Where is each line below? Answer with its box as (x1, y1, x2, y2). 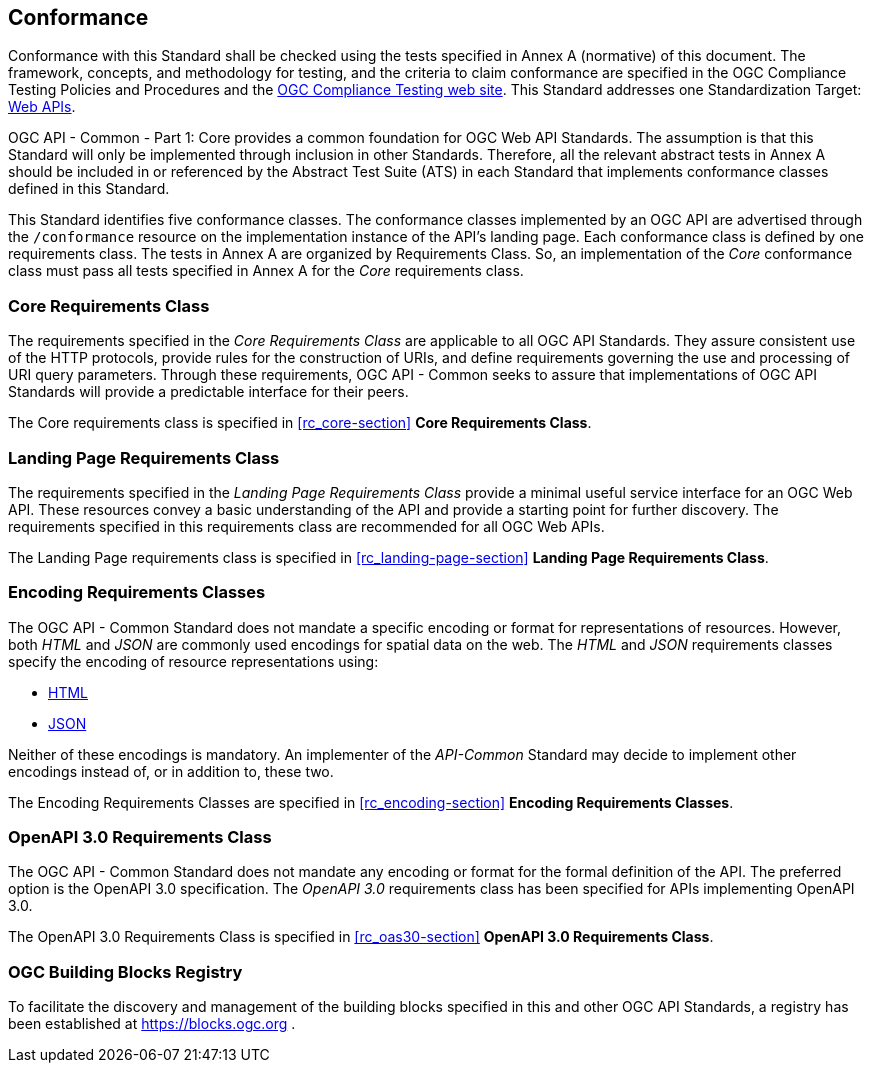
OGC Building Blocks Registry (8, 961, 243, 982)
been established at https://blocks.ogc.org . (8, 1015, 296, 1033)
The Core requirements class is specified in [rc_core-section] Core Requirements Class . (8, 414, 592, 432)
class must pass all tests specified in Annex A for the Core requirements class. (8, 262, 524, 280)
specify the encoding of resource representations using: (8, 652, 379, 670)
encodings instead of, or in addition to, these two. (8, 762, 334, 780)
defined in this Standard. (8, 180, 170, 198)
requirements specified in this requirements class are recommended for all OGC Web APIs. (8, 517, 605, 535)
